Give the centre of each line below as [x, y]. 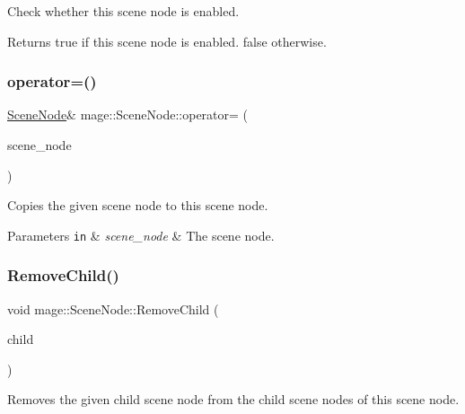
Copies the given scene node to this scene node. [138, 205]
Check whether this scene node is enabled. [123, 11]
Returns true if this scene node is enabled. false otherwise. [167, 41]
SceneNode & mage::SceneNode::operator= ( [128, 115]
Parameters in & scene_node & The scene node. [141, 235]
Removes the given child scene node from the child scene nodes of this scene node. [233, 399]
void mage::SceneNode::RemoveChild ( [113, 308]
